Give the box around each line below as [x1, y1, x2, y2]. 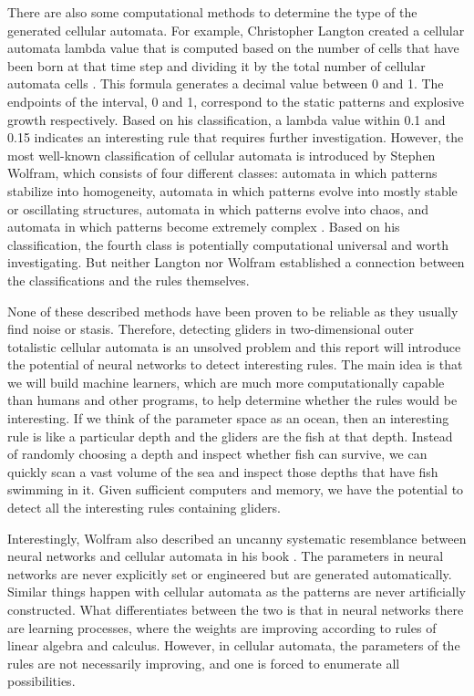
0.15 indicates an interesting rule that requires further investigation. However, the [7, 128, 464, 147]
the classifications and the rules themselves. [7, 270, 250, 289]
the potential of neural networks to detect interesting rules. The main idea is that [7, 355, 463, 374]
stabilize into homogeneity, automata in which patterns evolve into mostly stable [7, 181, 458, 200]
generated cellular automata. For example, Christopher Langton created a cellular [7, 20, 465, 39]
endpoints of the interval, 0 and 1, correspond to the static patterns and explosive [7, 91, 465, 110]
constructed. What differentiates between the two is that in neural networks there [7, 600, 464, 618]
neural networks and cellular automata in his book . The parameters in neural [7, 546, 444, 566]
